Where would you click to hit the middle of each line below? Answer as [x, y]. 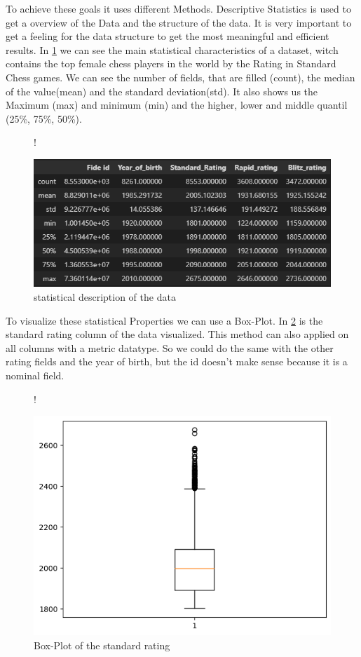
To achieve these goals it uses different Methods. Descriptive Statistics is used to [178, 8]
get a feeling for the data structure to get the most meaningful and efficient [168, 36]
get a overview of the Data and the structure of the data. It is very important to [179, 22]
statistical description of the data [105, 297]
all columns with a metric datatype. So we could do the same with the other [170, 347]
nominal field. [35, 375]
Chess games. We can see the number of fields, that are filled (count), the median [180, 77]
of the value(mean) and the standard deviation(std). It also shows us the [162, 91]
